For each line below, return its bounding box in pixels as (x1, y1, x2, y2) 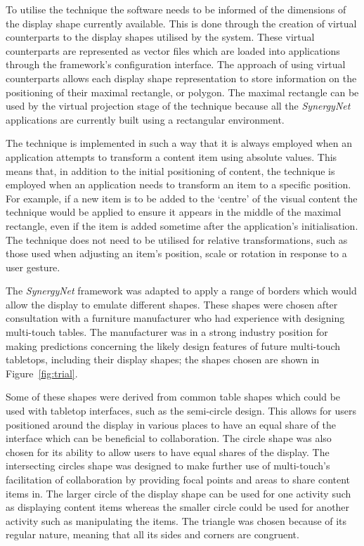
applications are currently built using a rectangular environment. (6, 112, 285, 126)
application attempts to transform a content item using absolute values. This (6, 149, 337, 164)
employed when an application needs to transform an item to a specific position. (6, 177, 351, 192)
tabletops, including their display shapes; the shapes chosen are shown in (6, 352, 320, 367)
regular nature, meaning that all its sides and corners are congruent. (6, 527, 299, 542)
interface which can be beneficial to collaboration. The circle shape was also (6, 431, 332, 446)
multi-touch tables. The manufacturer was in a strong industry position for (6, 325, 328, 339)
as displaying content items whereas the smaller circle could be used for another (6, 500, 350, 514)
